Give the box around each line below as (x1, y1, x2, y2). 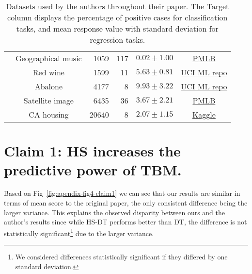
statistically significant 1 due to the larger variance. (4, 226, 154, 238)
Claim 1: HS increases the (4, 141, 181, 161)
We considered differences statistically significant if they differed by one (15, 251, 228, 261)
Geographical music (16, 52, 82, 64)
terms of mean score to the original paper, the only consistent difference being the (4, 197, 248, 207)
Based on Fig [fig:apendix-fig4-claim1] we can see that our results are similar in (4, 188, 240, 198)
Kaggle (192, 109, 216, 120)
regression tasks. (90, 34, 145, 45)
